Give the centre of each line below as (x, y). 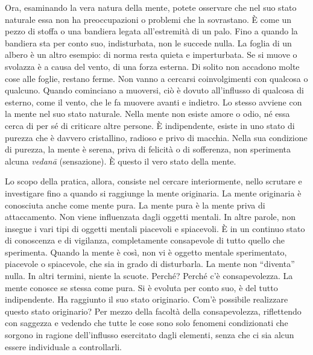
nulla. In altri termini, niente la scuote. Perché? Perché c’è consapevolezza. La (149, 276)
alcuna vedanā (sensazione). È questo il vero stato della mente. (121, 161)
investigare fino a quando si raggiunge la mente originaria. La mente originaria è (153, 193)
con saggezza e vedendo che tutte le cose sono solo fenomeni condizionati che (147, 323)
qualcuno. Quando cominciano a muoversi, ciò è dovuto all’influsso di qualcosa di (154, 90)
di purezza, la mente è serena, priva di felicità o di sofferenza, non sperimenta (148, 149)
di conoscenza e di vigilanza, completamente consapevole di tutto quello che (145, 240)
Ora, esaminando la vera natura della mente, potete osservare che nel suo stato (151, 7)
